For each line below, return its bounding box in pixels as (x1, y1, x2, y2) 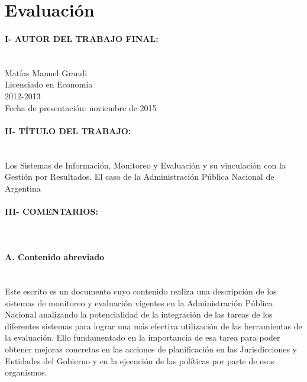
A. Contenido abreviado (5, 251, 105, 263)
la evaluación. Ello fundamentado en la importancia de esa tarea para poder (5, 331, 280, 344)
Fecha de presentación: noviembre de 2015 (5, 101, 157, 114)
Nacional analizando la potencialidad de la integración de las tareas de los (5, 308, 273, 321)
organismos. (5, 366, 47, 378)
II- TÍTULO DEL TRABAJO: (5, 124, 131, 137)
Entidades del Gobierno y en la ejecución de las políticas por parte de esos (5, 354, 274, 367)
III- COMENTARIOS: (5, 205, 98, 217)
